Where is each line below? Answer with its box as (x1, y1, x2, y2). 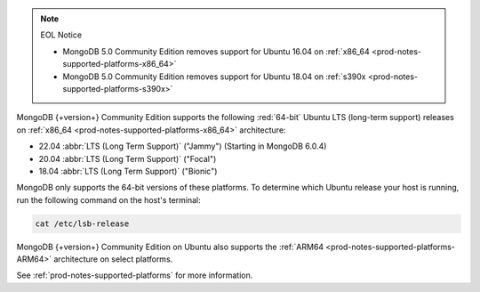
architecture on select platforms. (53, 254, 173, 264)
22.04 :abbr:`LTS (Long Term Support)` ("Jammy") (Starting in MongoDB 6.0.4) (38, 141, 327, 151)
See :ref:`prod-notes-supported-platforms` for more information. (16, 270, 253, 280)
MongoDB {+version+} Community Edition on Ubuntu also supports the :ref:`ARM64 (16, 241, 324, 252)
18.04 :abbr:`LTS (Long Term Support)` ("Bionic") (38, 166, 218, 176)
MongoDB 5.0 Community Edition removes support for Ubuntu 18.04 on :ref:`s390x (62, 71, 366, 82)
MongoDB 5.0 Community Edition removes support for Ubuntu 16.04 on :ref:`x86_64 (62, 45, 370, 57)
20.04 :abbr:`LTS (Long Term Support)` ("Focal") (38, 153, 217, 164)
